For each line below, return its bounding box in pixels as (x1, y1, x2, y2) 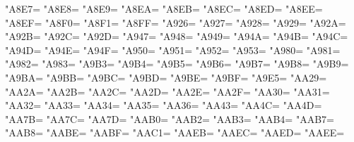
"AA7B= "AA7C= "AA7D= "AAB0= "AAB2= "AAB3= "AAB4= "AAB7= (5, 111, 334, 126)
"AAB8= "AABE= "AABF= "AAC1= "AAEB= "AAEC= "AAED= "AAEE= (5, 125, 345, 140)
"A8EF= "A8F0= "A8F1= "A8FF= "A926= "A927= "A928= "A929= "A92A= (5, 15, 346, 30)
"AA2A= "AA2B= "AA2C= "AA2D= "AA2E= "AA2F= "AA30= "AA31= (5, 84, 330, 98)
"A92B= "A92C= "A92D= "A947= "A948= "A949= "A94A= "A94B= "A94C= (5, 29, 348, 44)
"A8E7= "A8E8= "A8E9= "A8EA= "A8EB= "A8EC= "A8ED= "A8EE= (5, 1, 323, 15)
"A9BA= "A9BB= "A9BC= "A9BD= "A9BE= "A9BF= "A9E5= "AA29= (5, 70, 327, 84)
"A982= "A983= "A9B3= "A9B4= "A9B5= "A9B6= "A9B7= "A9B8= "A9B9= (5, 56, 349, 71)
